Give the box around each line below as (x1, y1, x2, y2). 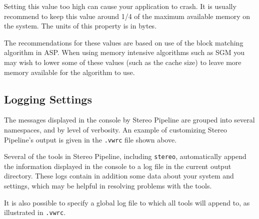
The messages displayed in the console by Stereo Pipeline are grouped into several (4, 114, 255, 125)
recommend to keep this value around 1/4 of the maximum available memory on (4, 10, 250, 21)
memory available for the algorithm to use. (4, 66, 135, 77)
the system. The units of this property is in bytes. (4, 20, 157, 31)
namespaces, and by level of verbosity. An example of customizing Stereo (4, 124, 227, 134)
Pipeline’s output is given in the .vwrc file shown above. (4, 134, 177, 144)
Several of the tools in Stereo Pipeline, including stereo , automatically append (4, 151, 246, 161)
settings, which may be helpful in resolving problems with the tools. (4, 180, 212, 191)
